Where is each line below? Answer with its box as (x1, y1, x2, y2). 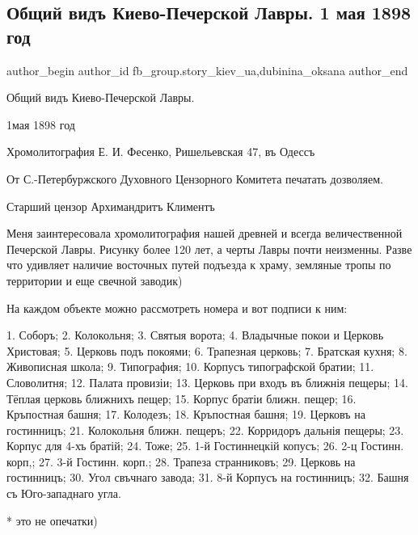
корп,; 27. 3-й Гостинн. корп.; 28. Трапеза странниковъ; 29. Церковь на (6, 453, 356, 470)
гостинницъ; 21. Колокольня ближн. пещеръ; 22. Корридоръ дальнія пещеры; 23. (6, 421, 404, 438)
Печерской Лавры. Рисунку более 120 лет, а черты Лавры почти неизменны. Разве (6, 240, 412, 257)
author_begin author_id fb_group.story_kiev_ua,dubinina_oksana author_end (6, 61, 408, 78)
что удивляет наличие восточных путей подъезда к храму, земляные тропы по (6, 256, 391, 273)
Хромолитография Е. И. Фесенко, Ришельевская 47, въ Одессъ (6, 143, 315, 160)
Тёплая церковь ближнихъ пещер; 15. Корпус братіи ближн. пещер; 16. (6, 390, 357, 407)
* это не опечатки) (6, 512, 98, 529)
